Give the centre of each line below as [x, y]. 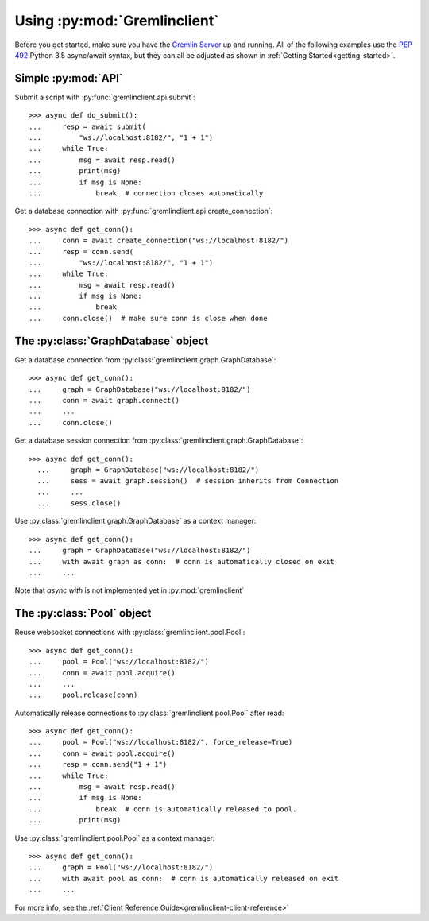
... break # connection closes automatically [146, 193]
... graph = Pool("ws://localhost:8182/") [121, 867]
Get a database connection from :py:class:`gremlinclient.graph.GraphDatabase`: [145, 360]
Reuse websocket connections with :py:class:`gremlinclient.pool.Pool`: [130, 633]
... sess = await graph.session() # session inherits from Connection [188, 481]
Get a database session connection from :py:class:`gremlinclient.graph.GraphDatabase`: [159, 440]
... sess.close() [79, 503]
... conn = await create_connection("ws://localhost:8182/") [159, 241]
